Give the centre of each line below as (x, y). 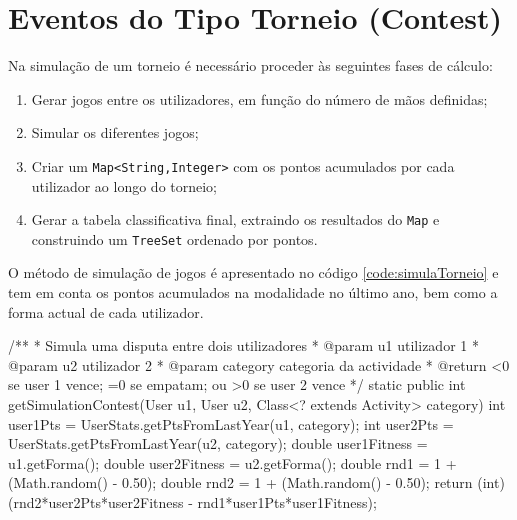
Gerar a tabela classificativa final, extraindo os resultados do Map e (235, 219)
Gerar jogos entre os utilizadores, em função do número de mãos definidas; (259, 98)
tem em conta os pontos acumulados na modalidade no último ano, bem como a (253, 292)
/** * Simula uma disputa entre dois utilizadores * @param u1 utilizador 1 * (243, 345)
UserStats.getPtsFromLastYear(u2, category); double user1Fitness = (218, 443)
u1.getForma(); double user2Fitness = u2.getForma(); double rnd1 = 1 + (232, 462)
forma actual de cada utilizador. (106, 311)
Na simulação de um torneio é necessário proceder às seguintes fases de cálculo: (250, 65)
